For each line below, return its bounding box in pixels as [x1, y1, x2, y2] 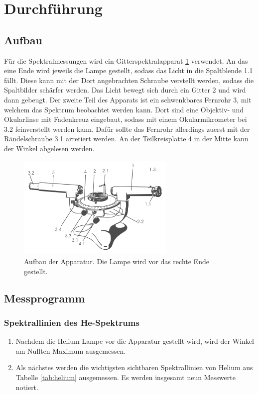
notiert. [15, 382, 38, 392]
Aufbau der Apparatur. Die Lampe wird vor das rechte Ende [24, 256, 209, 267]
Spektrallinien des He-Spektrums [4, 316, 139, 328]
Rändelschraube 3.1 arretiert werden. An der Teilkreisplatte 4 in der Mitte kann [4, 133, 249, 144]
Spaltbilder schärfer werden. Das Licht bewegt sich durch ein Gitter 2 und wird [4, 85, 246, 95]
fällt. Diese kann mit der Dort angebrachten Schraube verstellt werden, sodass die [4, 75, 254, 85]
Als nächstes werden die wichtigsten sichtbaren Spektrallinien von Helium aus [15, 362, 253, 373]
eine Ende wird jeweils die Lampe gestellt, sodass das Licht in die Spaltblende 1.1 [4, 65, 253, 76]
